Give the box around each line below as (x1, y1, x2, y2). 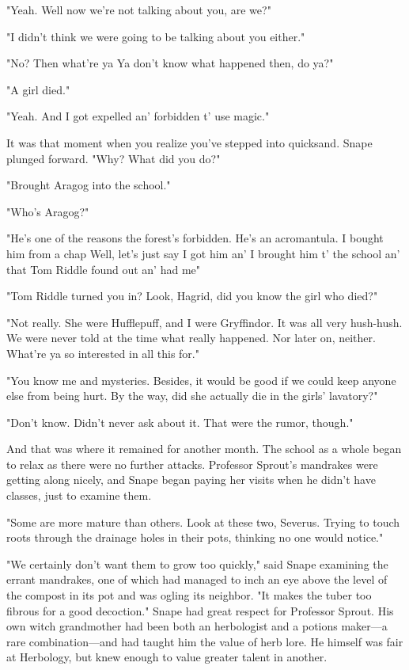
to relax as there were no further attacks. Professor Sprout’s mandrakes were (6, 455, 378, 472)
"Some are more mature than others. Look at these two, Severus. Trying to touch (6, 513, 400, 530)
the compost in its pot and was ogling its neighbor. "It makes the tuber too (6, 587, 372, 603)
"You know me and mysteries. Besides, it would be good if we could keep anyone (6, 371, 396, 388)
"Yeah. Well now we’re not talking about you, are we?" (6, 2, 271, 17)
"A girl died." (6, 81, 70, 97)
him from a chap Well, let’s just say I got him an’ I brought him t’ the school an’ (6, 245, 400, 261)
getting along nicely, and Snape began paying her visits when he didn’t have (6, 471, 376, 488)
